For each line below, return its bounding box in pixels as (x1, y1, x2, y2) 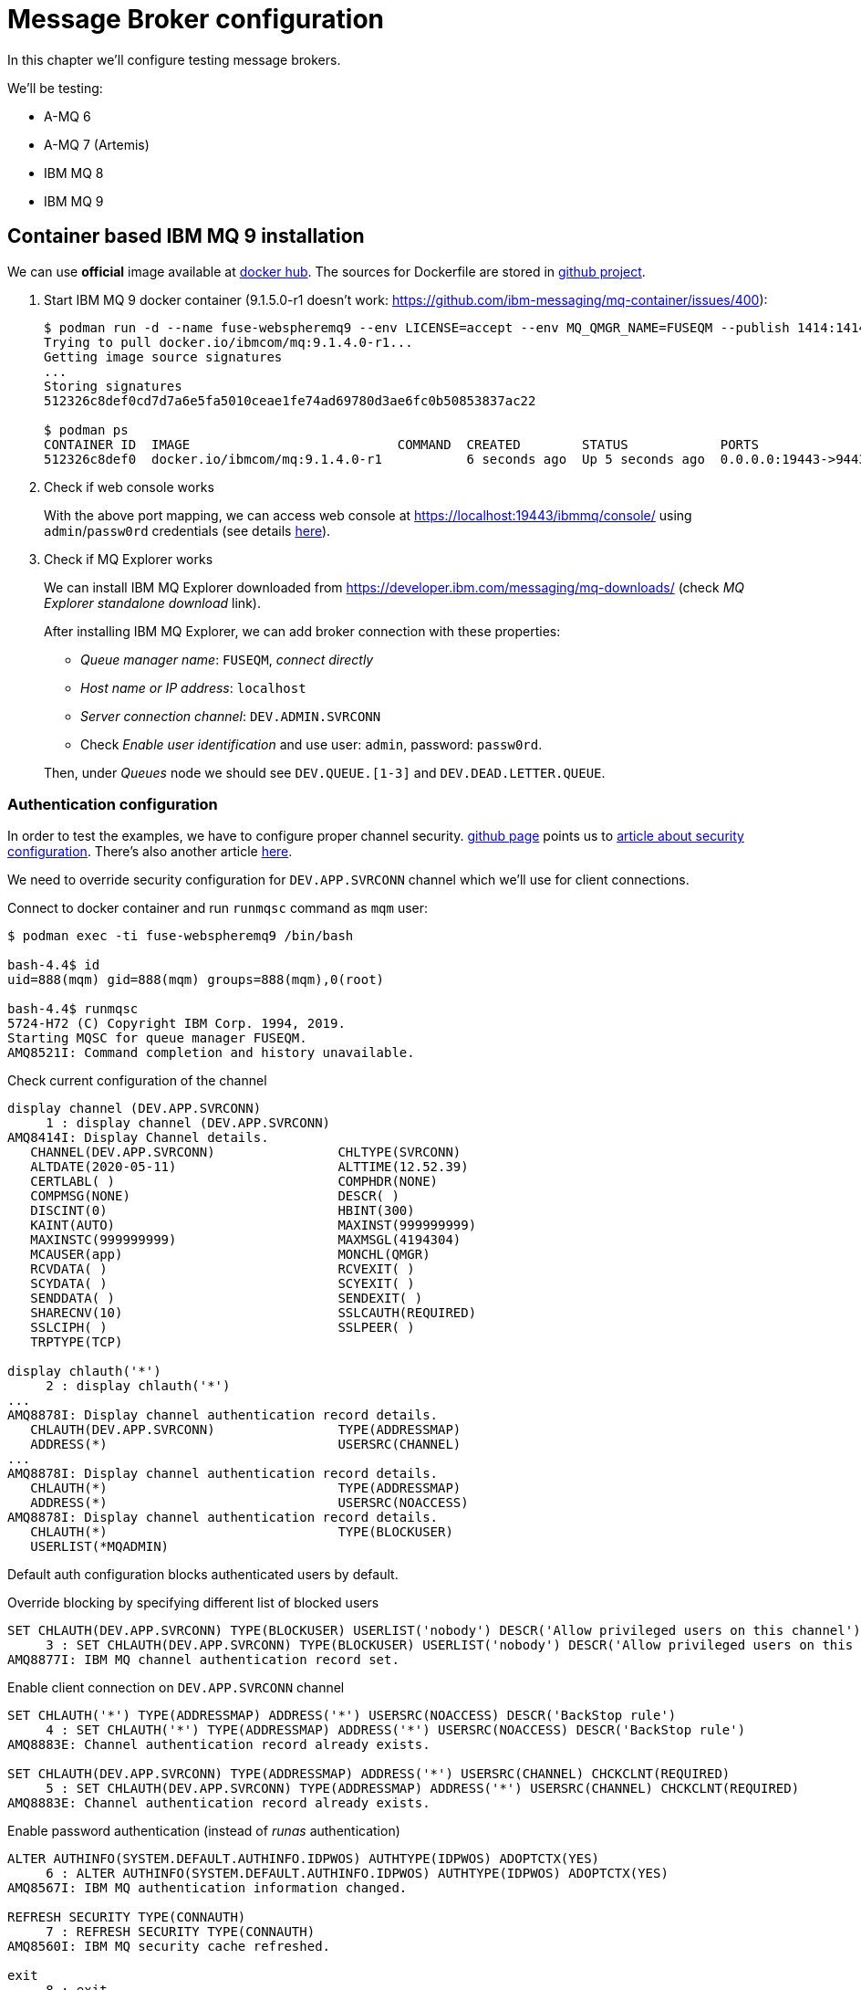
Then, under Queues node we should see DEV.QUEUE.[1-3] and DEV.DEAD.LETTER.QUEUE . (44, 764, 606, 780)
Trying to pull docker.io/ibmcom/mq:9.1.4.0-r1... (44, 334, 413, 350)
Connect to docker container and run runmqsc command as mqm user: (7, 900, 429, 916)
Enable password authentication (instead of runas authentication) (7, 1823, 400, 1839)
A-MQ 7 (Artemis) (44, 136, 150, 152)
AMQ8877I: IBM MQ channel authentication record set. (7, 1652, 399, 1668)
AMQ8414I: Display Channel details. (7, 1130, 269, 1146)
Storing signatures (44, 378, 182, 393)
